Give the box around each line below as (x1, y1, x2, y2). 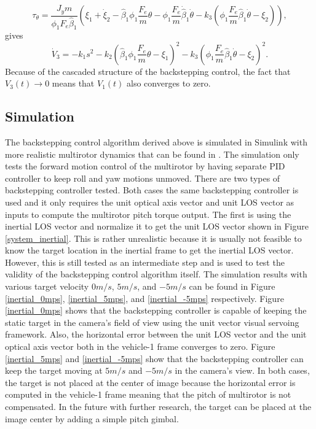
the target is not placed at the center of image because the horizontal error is (5, 376, 296, 388)
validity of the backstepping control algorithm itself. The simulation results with (5, 268, 307, 280)
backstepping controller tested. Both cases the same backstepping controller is (5, 184, 299, 196)
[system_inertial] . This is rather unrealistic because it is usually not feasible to (5, 231, 302, 244)
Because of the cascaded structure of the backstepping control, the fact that (5, 64, 291, 77)
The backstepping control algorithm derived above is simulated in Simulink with (5, 135, 307, 148)
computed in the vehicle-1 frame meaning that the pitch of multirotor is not (5, 388, 291, 401)
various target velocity (5, 280, 89, 293)
